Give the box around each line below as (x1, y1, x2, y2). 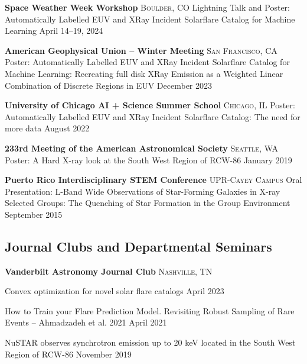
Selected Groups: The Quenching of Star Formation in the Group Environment (5, 197, 290, 209)
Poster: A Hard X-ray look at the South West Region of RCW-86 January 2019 (5, 153, 292, 166)
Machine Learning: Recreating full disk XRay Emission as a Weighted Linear (5, 67, 283, 79)
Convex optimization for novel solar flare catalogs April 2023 (5, 285, 224, 297)
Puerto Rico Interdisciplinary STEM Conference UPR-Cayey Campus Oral (5, 173, 302, 186)
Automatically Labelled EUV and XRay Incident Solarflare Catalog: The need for (5, 110, 301, 123)
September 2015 (5, 208, 63, 220)
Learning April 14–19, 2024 (5, 24, 103, 37)
